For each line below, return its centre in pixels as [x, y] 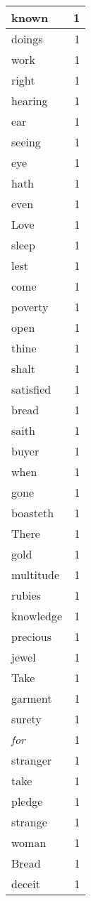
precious [32, 636]
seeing [26, 142]
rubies [26, 595]
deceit [26, 884]
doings [27, 39]
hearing [30, 101]
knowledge [37, 616]
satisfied [31, 389]
